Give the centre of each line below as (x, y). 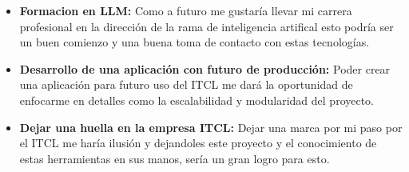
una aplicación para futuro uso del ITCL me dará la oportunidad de (186, 84)
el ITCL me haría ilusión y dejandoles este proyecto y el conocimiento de (198, 143)
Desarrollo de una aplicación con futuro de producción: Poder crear (205, 68)
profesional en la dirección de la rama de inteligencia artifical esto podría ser (206, 26)
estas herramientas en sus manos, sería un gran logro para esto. (175, 158)
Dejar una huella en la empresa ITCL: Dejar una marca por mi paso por (211, 127)
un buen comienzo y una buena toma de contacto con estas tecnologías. (195, 42)
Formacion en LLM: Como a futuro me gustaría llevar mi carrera (186, 10)
